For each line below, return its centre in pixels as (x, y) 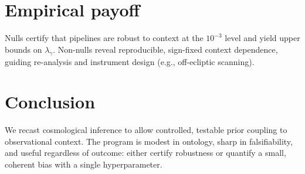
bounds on (23, 49)
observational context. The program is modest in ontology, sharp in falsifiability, (149, 141)
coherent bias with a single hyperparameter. (84, 164)
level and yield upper (262, 38)
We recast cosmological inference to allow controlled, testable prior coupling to (146, 130)
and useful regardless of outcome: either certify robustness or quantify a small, (145, 153)
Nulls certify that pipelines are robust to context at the (104, 38)
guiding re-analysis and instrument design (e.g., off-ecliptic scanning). (130, 61)
